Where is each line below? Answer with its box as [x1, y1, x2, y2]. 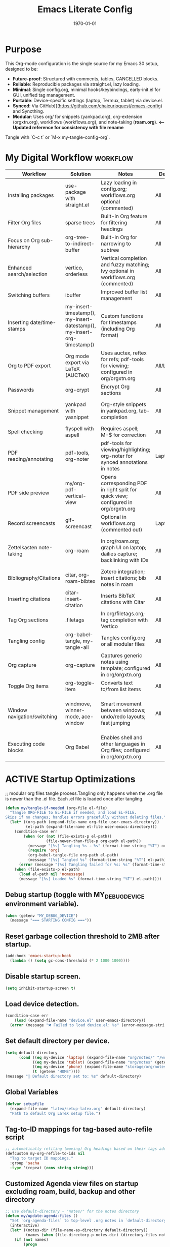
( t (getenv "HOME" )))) [32, 1069, 80, 1074]
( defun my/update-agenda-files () [5, 1213, 78, 1219]
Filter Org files [8, 219, 41, 226]
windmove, [65, 700, 92, 707]
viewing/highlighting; [101, 446, 151, 453]
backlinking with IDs [101, 556, 149, 563]
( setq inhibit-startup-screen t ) [5, 986, 76, 991]
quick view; [101, 492, 128, 499]
